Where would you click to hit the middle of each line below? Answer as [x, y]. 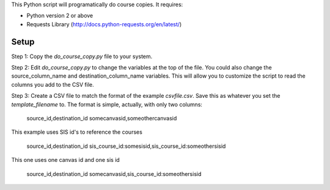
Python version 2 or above [60, 16]
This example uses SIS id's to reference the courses [77, 132]
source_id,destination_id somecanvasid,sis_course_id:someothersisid [114, 174]
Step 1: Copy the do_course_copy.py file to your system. [82, 56]
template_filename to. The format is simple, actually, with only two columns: [107, 104]
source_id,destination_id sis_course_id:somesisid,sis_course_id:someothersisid [126, 146]
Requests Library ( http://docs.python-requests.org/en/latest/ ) [104, 24]
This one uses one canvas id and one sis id [66, 160]
